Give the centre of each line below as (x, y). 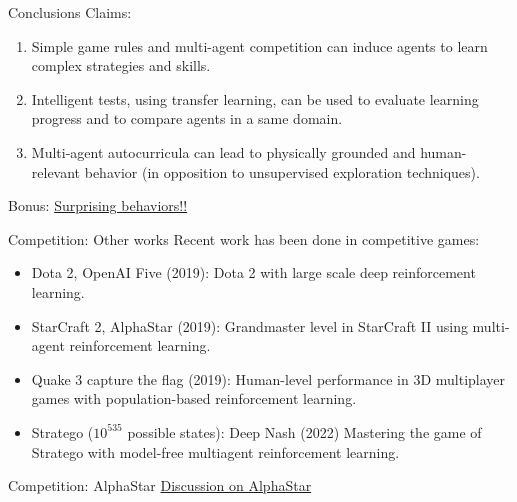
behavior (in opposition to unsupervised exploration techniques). (282, 171)
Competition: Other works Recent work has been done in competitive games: (244, 238)
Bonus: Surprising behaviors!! (98, 205)
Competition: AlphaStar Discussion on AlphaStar (160, 485)
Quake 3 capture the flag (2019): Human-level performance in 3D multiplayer (268, 378)
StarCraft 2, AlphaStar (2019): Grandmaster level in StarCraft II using (249, 325)
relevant (56, 171)
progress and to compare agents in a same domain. (187, 118)
